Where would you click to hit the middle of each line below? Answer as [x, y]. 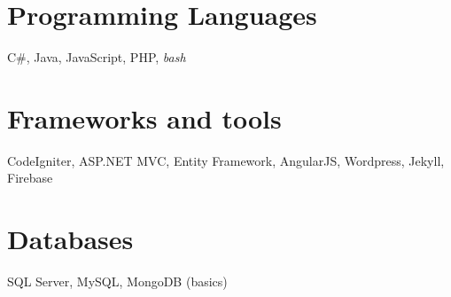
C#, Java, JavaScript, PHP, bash [97, 57]
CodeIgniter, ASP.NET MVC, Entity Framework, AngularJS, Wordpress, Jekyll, [226, 160]
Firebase [30, 178]
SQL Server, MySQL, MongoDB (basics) [117, 281]
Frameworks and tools [144, 117]
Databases [70, 239]
